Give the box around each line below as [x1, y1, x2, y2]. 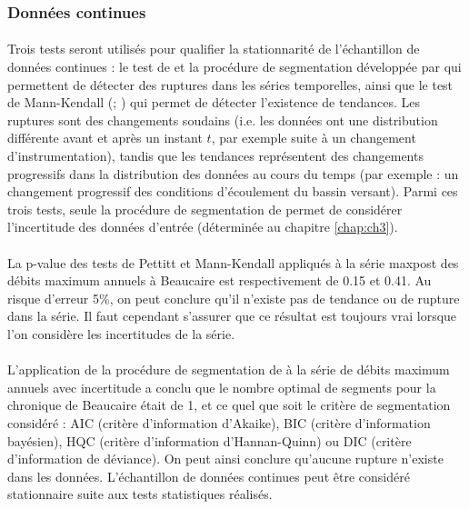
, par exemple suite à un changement [211, 128, 416, 147]
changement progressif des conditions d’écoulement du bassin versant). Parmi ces [7, 182, 458, 201]
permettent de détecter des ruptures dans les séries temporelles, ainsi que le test [7, 75, 454, 94]
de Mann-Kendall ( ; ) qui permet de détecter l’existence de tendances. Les [7, 93, 420, 112]
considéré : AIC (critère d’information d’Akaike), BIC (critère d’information [7, 413, 431, 432]
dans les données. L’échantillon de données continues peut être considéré [7, 466, 410, 485]
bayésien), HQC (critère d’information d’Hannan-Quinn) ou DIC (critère [7, 431, 412, 450]
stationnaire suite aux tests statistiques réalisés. [7, 484, 273, 504]
